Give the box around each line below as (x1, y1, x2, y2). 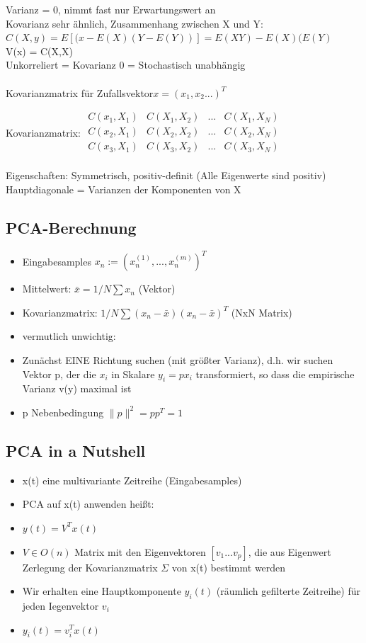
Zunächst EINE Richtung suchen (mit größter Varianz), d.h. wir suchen (22, 352, 333, 367)
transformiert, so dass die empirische (195, 366, 355, 381)
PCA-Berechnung (6, 216, 137, 238)
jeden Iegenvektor (22, 598, 99, 613)
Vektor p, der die (22, 366, 96, 381)
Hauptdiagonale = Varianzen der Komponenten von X (6, 181, 241, 196)
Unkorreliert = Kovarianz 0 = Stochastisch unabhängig (6, 57, 246, 72)
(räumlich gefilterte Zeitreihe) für (216, 584, 360, 598)
